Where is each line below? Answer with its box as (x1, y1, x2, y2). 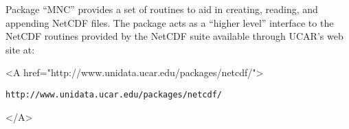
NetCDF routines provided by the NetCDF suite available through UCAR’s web (5, 29, 344, 43)
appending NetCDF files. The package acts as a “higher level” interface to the (5, 15, 334, 30)
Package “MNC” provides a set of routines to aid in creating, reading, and (5, 2, 318, 16)
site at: (5, 42, 35, 56)
